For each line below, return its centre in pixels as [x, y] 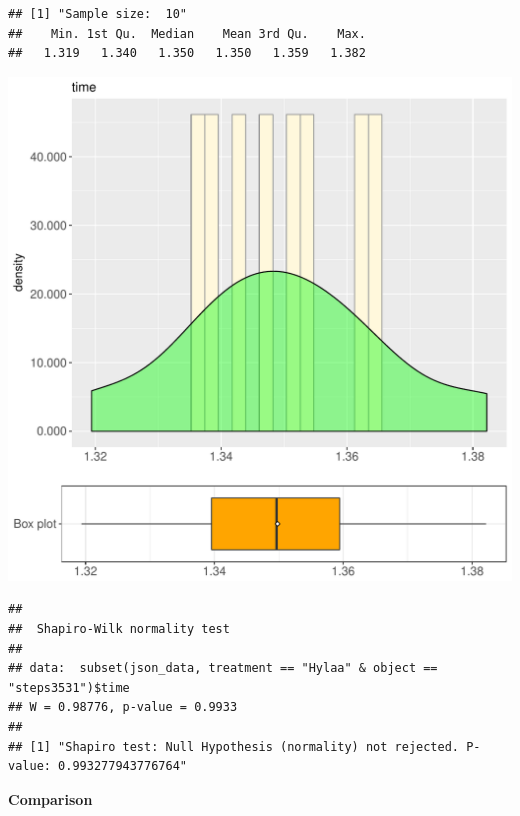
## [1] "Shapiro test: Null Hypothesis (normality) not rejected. [234, 746]
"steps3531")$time [69, 687]
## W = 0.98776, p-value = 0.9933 [123, 707]
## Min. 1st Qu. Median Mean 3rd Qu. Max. [187, 33]
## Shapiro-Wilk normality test [119, 628]
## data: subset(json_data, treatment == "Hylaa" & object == [223, 668]
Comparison [50, 798]
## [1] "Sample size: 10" [97, 14]
